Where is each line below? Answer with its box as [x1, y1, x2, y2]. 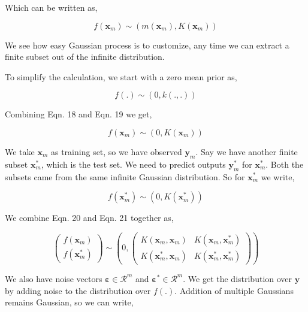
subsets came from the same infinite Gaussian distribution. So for [5, 170, 245, 183]
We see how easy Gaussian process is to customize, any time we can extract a [5, 38, 289, 51]
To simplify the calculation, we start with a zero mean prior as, [5, 70, 237, 83]
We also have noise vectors [5, 272, 102, 284]
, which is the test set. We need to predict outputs [41, 157, 226, 170]
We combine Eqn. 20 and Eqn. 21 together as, [5, 211, 174, 224]
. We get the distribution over [183, 272, 292, 284]
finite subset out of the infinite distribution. [5, 50, 165, 63]
